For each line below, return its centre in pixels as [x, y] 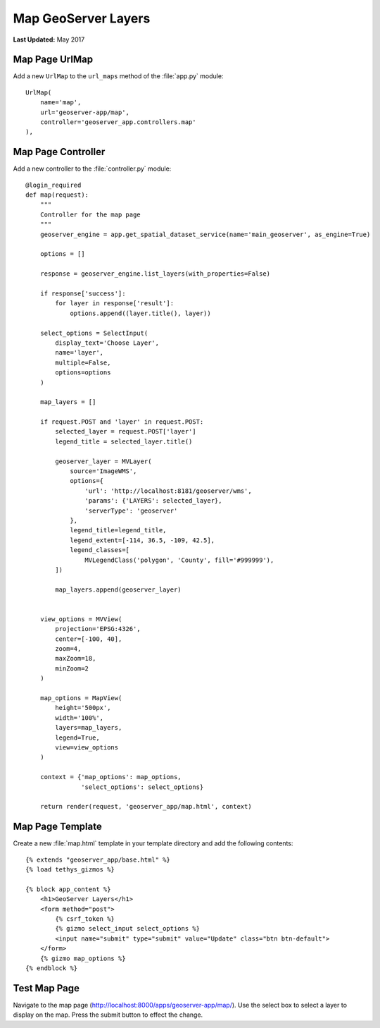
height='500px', [83, 708]
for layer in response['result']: [115, 304]
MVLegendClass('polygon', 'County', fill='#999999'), [179, 560]
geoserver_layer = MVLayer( [103, 461]
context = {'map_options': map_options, [111, 777]
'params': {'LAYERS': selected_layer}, [153, 501]
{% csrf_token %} [85, 919]
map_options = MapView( [81, 698]
